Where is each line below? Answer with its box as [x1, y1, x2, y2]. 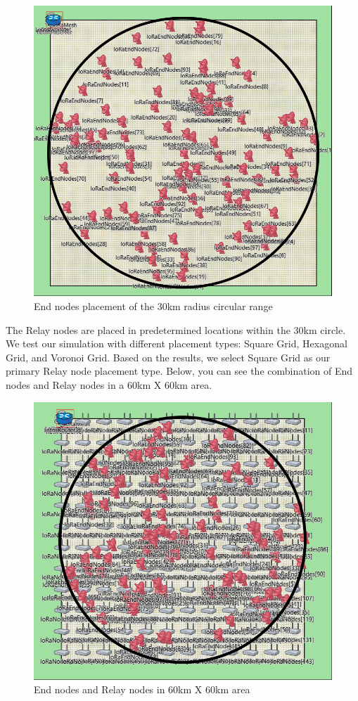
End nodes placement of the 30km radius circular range [34, 299, 273, 314]
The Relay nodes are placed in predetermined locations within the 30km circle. [6, 322, 346, 337]
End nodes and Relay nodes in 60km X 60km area [34, 682, 250, 697]
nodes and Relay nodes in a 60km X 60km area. [6, 378, 212, 392]
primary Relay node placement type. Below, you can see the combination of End [6, 364, 353, 378]
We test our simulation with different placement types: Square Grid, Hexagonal [6, 336, 347, 351]
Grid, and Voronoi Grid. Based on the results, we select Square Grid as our [6, 349, 331, 364]
